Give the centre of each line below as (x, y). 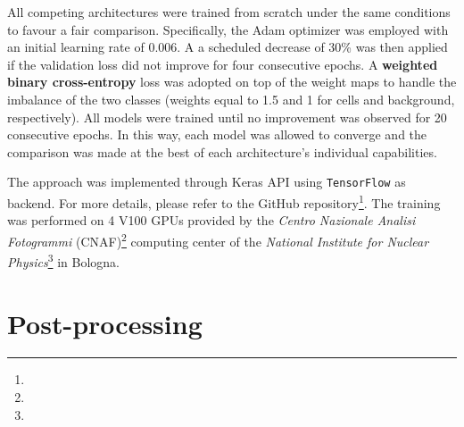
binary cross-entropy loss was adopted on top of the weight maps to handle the (232, 82)
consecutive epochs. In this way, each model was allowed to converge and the (217, 134)
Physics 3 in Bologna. (63, 260)
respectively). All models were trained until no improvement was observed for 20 (227, 117)
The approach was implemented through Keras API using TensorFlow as (207, 182)
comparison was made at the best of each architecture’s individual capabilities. (222, 151)
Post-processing (105, 323)
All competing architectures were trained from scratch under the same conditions (229, 12)
